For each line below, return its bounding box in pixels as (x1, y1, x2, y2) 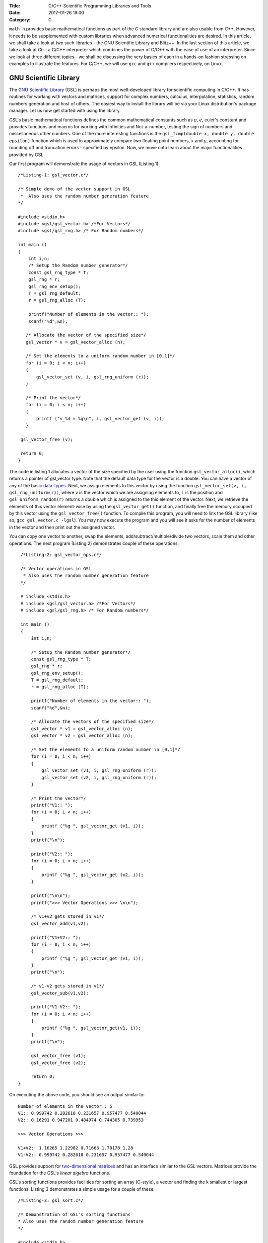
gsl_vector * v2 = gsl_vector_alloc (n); (31, 733, 134, 738)
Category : (9, 16, 31, 22)
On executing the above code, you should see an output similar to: (9, 1092, 145, 1098)
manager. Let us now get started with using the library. (9, 107, 121, 114)
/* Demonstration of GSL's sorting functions (18, 1211, 131, 1217)
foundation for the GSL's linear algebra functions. (9, 1170, 111, 1176)
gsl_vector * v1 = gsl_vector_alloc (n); (31, 726, 134, 731)
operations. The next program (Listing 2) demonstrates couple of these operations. (9, 540, 179, 546)
